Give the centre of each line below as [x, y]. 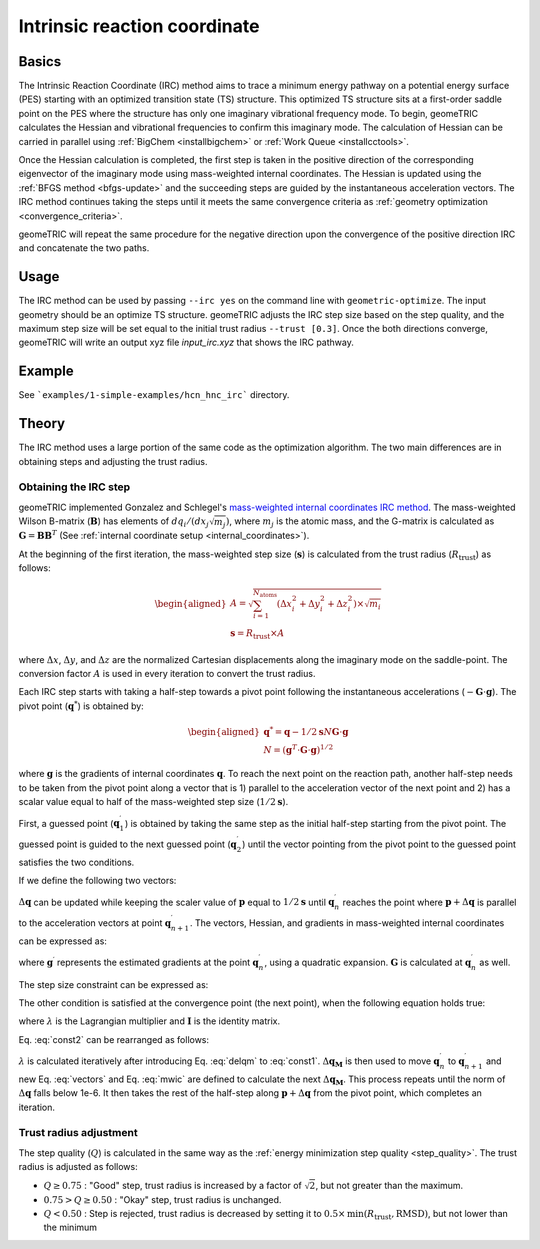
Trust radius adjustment [78, 1133]
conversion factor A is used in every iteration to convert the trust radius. [167, 673]
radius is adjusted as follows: [78, 1167]
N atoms [265, 593]
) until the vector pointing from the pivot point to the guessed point [379, 844]
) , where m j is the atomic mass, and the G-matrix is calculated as [360, 522]
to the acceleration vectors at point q [95, 922]
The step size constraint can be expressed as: [113, 984]
